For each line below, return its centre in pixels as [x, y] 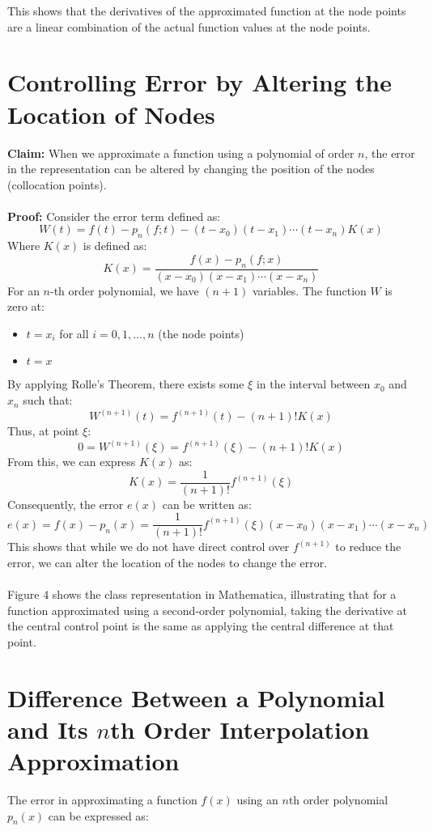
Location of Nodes [111, 114]
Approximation [93, 761]
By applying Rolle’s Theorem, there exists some [126, 384]
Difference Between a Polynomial [196, 697]
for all [74, 333]
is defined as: [115, 246]
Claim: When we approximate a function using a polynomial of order [181, 153]
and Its [48, 729]
